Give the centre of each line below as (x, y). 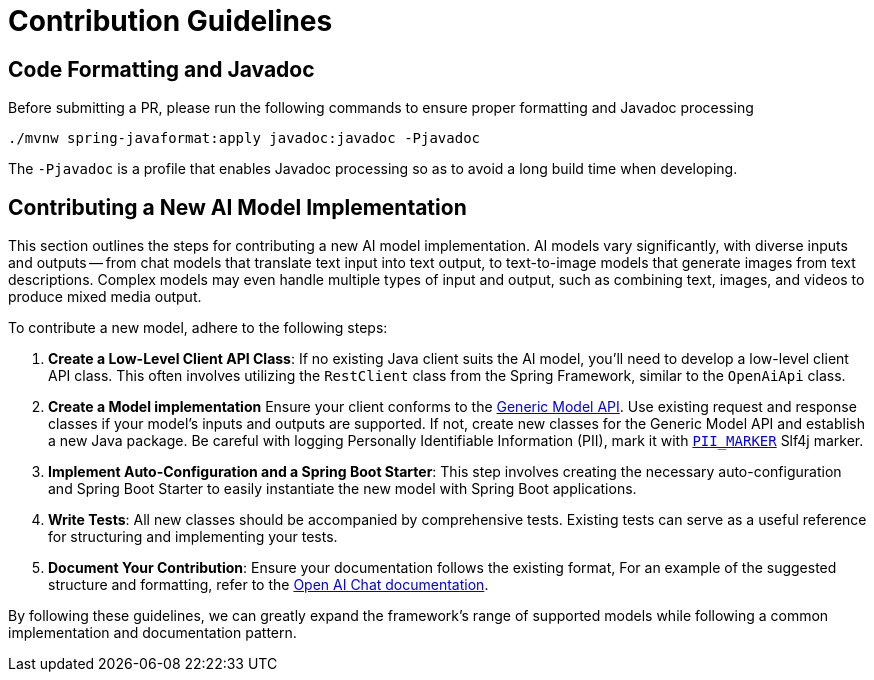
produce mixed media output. (105, 297)
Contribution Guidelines (170, 21)
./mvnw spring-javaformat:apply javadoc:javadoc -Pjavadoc (244, 138)
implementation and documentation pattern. (152, 633)
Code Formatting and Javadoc (161, 69)
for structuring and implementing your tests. (193, 537)
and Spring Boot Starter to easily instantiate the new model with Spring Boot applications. (342, 489)
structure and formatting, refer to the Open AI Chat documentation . (268, 585)
